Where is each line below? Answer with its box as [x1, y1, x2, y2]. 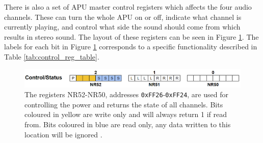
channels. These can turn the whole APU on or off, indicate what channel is [4, 11, 242, 22]
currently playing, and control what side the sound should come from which [4, 21, 241, 32]
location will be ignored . [24, 129, 102, 139]
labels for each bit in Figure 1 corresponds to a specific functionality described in [4, 41, 257, 52]
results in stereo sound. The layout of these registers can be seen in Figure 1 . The [4, 31, 259, 42]
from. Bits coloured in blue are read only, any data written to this [24, 119, 231, 130]
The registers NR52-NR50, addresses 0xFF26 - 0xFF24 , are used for [24, 89, 228, 100]
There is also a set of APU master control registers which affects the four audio [4, 2, 252, 12]
